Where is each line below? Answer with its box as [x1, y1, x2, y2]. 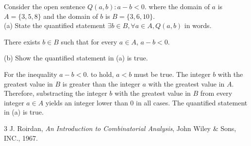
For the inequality [4, 69, 57, 79]
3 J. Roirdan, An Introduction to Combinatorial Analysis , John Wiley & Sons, [4, 123, 236, 133]
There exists [4, 36, 40, 46]
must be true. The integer [134, 69, 211, 79]
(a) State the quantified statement [4, 20, 105, 30]
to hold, [90, 69, 114, 79]
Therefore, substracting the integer [4, 88, 107, 98]
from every [200, 88, 233, 98]
